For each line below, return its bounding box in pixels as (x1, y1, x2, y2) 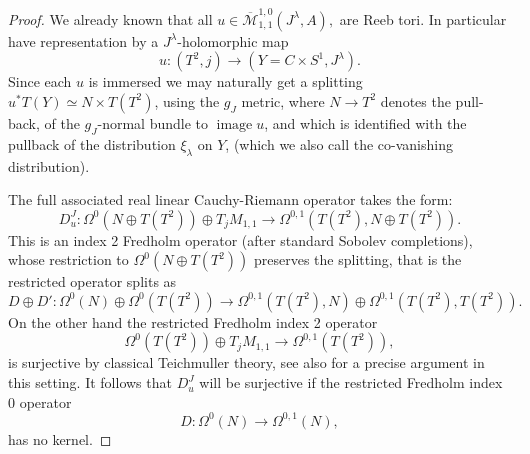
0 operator (8, 391, 72, 412)
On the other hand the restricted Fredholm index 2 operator (8, 311, 378, 332)
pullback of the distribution (8, 133, 176, 154)
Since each (8, 71, 72, 92)
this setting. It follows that (8, 372, 172, 393)
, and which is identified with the (264, 112, 467, 133)
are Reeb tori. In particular (339, 8, 507, 29)
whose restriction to (8, 249, 129, 270)
